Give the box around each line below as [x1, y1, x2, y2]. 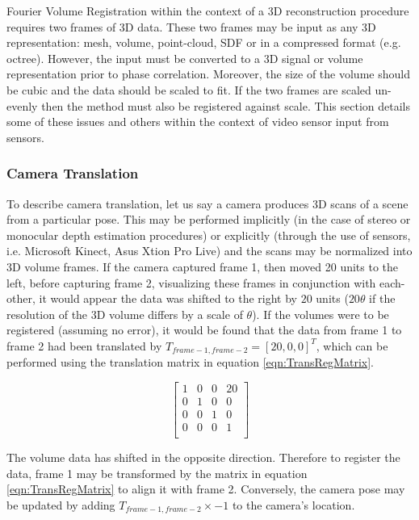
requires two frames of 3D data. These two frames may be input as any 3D [6, 18, 376, 35]
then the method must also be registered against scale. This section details [41, 97, 410, 114]
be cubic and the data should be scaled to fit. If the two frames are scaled [6, 81, 371, 98]
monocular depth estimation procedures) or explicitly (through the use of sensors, [6, 226, 411, 243]
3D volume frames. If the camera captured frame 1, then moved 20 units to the [6, 258, 399, 275]
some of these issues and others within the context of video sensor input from [6, 113, 389, 130]
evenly [6, 97, 38, 114]
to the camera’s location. [232, 496, 355, 513]
